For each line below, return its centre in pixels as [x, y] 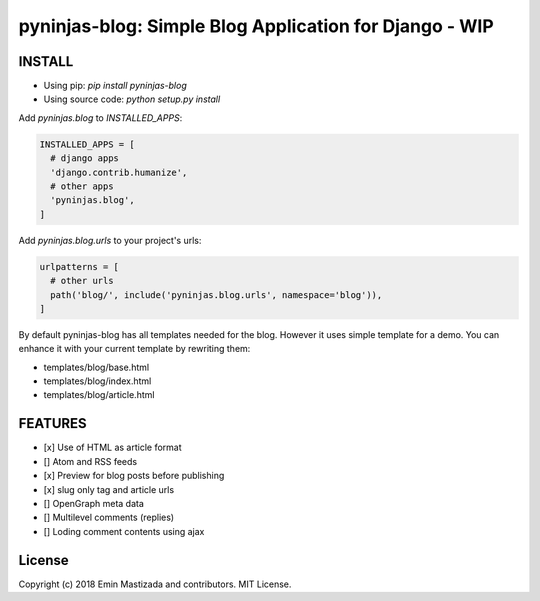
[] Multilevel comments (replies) [109, 517]
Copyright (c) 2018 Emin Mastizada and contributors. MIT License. [155, 584]
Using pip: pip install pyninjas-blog [115, 86]
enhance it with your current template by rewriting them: [134, 349]
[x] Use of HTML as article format [112, 447]
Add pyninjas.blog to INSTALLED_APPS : [100, 117]
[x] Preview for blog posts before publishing [134, 476]
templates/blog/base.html [96, 367]
